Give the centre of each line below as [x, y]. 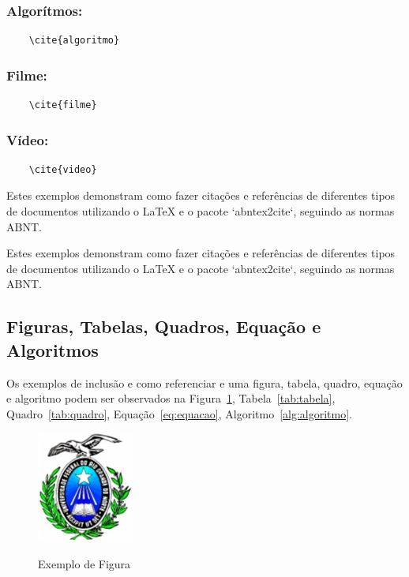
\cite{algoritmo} [74, 41]
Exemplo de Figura [84, 563]
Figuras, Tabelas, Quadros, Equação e [164, 326]
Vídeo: [28, 139]
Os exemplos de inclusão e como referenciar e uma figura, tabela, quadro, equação [204, 382]
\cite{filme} [63, 105]
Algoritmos [53, 349]
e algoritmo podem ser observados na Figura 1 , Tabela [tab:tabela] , [171, 398]
